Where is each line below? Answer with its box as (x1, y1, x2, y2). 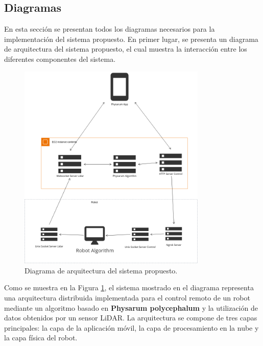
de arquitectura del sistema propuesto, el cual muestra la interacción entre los (4, 43, 247, 54)
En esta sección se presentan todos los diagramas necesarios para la (4, 24, 215, 34)
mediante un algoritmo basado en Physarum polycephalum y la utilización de (4, 302, 258, 313)
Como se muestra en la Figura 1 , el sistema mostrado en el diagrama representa (4, 282, 254, 293)
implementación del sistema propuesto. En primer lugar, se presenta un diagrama (4, 33, 258, 44)
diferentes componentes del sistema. (4, 53, 116, 64)
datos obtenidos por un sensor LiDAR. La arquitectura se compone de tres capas (4, 312, 257, 323)
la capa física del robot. (4, 332, 78, 343)
